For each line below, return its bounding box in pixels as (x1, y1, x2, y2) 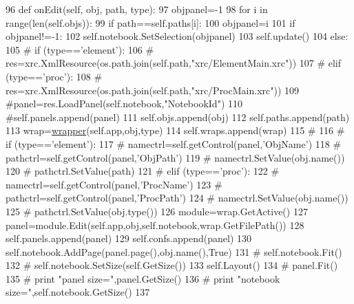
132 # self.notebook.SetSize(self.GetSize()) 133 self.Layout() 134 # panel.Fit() (6, 258, 338, 272)
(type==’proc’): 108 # (6, 69, 103, 83)
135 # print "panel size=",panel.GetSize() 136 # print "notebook (6, 271, 280, 285)
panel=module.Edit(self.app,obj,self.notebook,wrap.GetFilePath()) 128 (6, 217, 304, 232)
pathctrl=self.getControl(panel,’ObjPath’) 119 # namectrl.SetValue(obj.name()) (6, 150, 345, 164)
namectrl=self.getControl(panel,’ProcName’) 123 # (6, 177, 222, 191)
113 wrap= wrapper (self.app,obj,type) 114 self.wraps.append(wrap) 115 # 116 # (6, 123, 345, 138)
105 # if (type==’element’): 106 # (6, 42, 154, 56)
